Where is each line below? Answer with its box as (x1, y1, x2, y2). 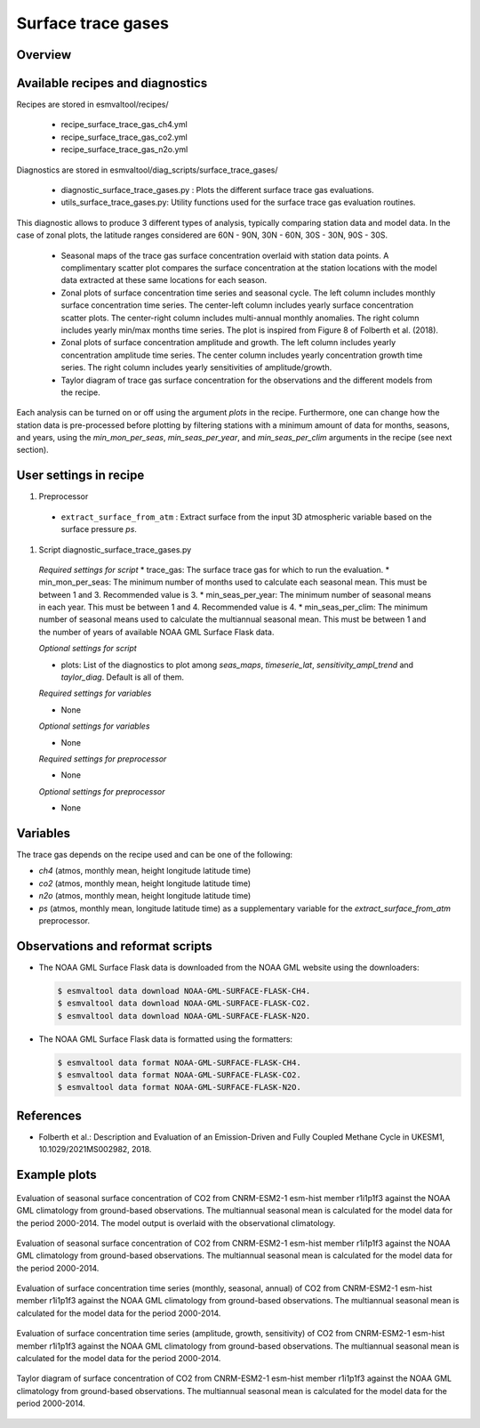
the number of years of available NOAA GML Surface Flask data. (38, 626, 275, 637)
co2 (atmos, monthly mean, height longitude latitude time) (38, 877, 252, 889)
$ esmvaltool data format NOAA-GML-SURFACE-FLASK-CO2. (57, 1070, 301, 1080)
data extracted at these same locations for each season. (60, 275, 268, 286)
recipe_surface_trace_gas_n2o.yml (60, 144, 188, 155)
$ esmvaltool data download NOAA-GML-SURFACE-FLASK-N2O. (57, 1011, 311, 1021)
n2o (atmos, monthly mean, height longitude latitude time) (38, 891, 252, 901)
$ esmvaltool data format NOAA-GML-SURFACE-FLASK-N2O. (57, 1082, 301, 1093)
